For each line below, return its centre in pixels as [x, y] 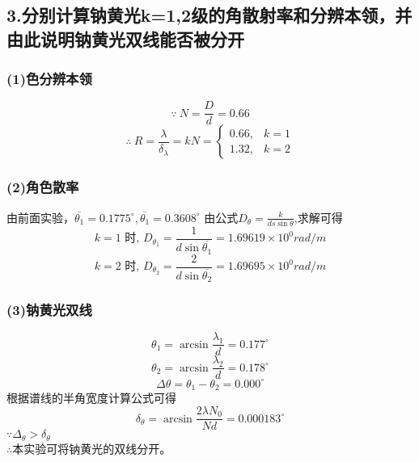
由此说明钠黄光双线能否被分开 [125, 38]
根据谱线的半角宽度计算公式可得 [91, 398]
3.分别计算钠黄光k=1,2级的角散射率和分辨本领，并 [209, 15]
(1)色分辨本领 [49, 79]
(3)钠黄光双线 [49, 310]
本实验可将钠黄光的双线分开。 [92, 448]
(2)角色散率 [43, 187]
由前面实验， [40, 217]
